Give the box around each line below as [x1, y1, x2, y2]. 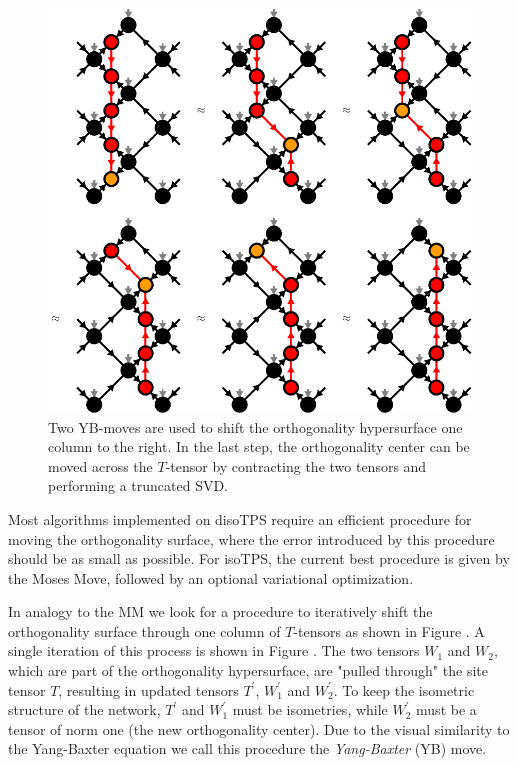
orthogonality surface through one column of [8, 620, 281, 641]
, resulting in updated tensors [58, 679, 239, 700]
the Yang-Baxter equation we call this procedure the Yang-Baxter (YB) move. [8, 738, 487, 759]
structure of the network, [8, 699, 161, 720]
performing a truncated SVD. [48, 475, 229, 496]
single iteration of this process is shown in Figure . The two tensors [8, 640, 420, 661]
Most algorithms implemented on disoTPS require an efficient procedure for [8, 508, 472, 529]
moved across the [48, 455, 153, 476]
